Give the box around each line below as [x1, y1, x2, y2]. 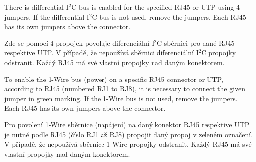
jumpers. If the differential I [4, 11, 89, 22]
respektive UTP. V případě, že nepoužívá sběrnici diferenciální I [4, 47, 199, 58]
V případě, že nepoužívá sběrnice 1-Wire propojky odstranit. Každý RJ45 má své [4, 139, 252, 149]
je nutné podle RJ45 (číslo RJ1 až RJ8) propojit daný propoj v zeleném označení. [4, 129, 253, 139]
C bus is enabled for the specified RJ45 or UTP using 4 [71, 2, 240, 12]
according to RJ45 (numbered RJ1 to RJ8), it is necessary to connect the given [4, 83, 246, 94]
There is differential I [4, 2, 69, 12]
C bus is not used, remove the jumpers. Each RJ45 [92, 11, 246, 22]
